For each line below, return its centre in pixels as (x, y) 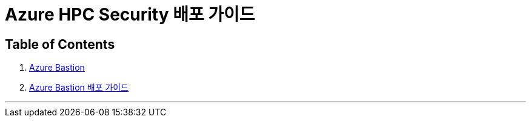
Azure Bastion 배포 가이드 (79, 88)
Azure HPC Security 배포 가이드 (130, 14)
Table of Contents (60, 44)
